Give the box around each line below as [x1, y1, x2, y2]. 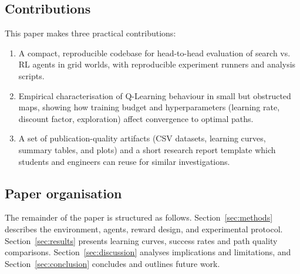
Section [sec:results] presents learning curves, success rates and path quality [5, 234, 278, 246]
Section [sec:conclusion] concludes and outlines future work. [5, 257, 220, 269]
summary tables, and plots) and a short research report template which [18, 143, 276, 155]
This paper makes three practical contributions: [5, 27, 176, 39]
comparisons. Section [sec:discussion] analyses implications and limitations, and [5, 246, 291, 258]
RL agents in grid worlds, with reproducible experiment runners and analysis [18, 58, 296, 70]
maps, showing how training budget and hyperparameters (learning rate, [18, 101, 280, 113]
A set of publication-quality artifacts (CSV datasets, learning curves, [18, 132, 266, 144]
